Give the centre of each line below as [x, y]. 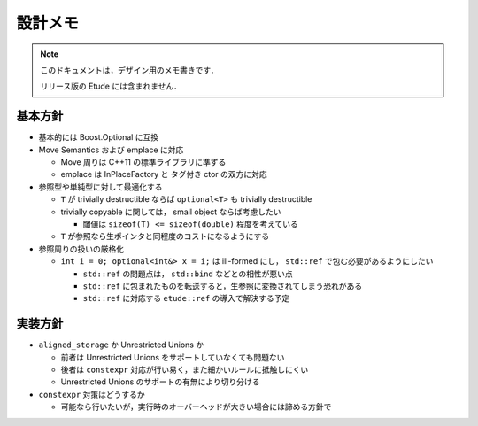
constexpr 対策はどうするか [92, 394]
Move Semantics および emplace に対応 [111, 150]
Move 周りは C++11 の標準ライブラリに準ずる [143, 162]
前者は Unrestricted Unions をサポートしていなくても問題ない [173, 357]
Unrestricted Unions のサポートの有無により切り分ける [160, 382]
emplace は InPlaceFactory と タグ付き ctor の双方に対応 [164, 174]
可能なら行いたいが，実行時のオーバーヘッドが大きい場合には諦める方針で [196, 407]
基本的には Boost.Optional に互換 [99, 137]
